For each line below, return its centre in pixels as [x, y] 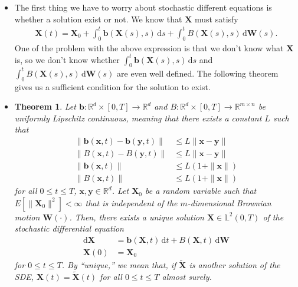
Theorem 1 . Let [45, 106]
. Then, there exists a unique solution [137, 217]
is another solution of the [235, 265]
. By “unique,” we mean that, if [119, 265]
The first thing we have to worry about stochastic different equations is [143, 7]
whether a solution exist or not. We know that [98, 19]
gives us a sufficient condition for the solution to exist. [112, 86]
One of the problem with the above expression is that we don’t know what [149, 47]
